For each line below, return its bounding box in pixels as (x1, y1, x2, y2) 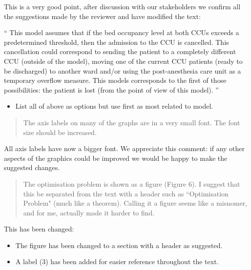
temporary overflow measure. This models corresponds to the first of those (4, 75, 227, 85)
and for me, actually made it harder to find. (23, 207, 155, 217)
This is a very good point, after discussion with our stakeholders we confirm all (4, 1, 241, 11)
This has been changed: (4, 224, 74, 234)
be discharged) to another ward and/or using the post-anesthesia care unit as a (4, 65, 241, 76)
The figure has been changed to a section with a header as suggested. (15, 240, 223, 250)
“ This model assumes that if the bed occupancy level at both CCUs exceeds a (4, 27, 239, 38)
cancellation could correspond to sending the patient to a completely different (4, 46, 236, 57)
